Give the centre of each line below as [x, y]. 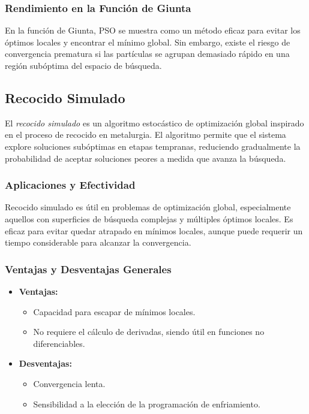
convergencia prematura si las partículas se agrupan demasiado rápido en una [147, 54]
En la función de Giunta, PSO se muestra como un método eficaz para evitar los [153, 30]
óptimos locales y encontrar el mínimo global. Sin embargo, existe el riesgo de [148, 42]
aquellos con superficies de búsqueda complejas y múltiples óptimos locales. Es [149, 218]
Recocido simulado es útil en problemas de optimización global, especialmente [148, 207]
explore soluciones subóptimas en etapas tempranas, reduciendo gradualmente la [153, 146]
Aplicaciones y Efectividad [70, 185]
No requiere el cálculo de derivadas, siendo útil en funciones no [149, 332]
